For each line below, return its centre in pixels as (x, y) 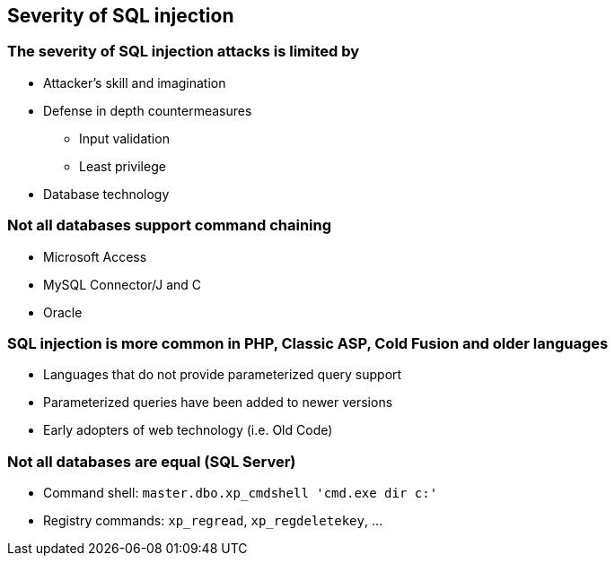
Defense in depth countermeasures (148, 110)
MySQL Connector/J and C (123, 284)
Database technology (106, 194)
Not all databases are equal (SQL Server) (152, 461)
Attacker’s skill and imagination (135, 82)
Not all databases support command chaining (170, 225)
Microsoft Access (95, 256)
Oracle (63, 312)
